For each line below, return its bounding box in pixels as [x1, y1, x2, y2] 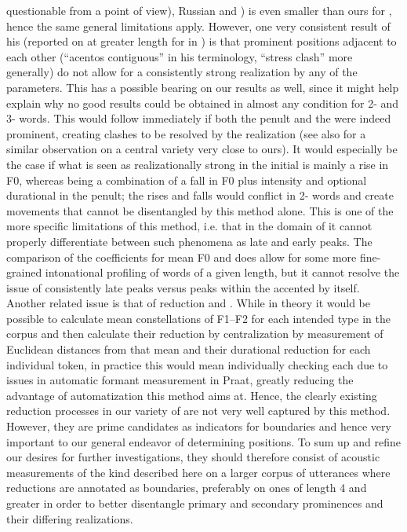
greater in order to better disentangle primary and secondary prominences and [6, 495, 383, 511]
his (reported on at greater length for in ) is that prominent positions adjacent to [6, 33, 397, 50]
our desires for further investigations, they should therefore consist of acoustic [6, 449, 380, 465]
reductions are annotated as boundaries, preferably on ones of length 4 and [6, 479, 367, 496]
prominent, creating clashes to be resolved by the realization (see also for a [6, 125, 366, 141]
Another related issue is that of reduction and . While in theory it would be [6, 295, 370, 311]
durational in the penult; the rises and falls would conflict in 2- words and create [6, 187, 394, 204]
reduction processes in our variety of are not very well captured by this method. [6, 402, 391, 419]
